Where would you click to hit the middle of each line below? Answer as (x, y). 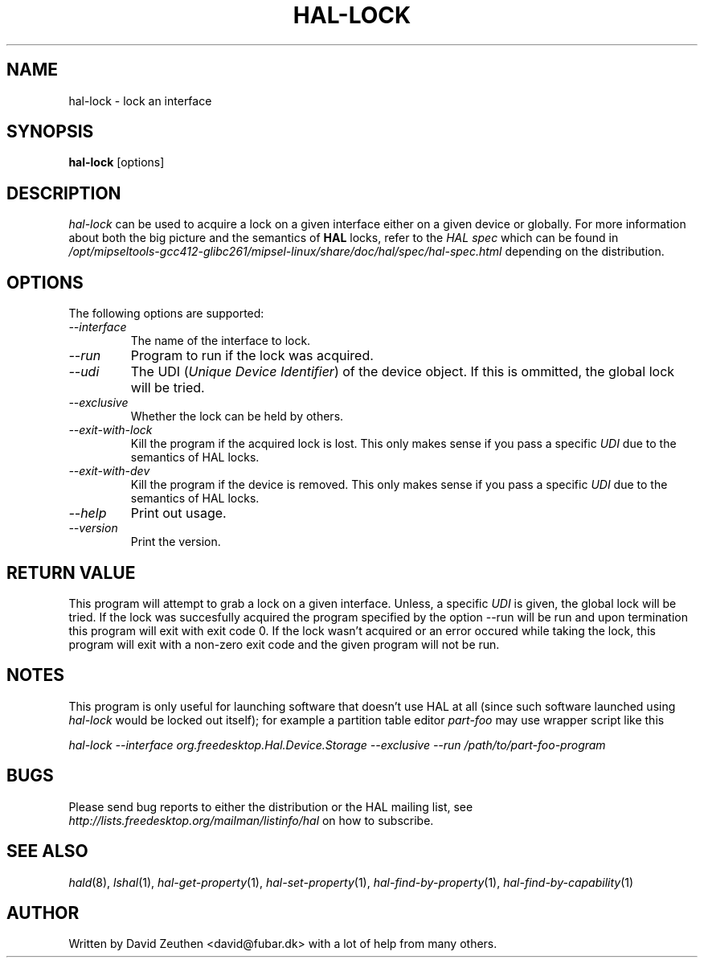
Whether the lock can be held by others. (237, 416)
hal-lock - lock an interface (140, 101)
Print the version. (176, 542)
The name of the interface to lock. (221, 341)
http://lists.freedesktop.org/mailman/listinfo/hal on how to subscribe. (251, 820)
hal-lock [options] (117, 162)
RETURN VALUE (71, 572)
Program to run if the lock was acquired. (252, 356)
